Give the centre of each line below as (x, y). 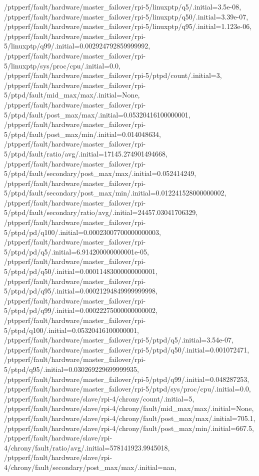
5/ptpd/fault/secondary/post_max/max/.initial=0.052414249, (100, 173)
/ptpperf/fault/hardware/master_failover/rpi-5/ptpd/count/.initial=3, (113, 75)
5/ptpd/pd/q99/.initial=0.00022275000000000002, (81, 310)
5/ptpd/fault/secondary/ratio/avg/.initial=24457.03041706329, (101, 212)
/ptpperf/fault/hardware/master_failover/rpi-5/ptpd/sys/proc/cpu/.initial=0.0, (127, 389)
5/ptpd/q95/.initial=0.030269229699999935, (71, 369)
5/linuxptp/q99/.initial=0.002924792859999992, (77, 46)
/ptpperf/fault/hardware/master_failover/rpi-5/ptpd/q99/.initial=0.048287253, (127, 379)
